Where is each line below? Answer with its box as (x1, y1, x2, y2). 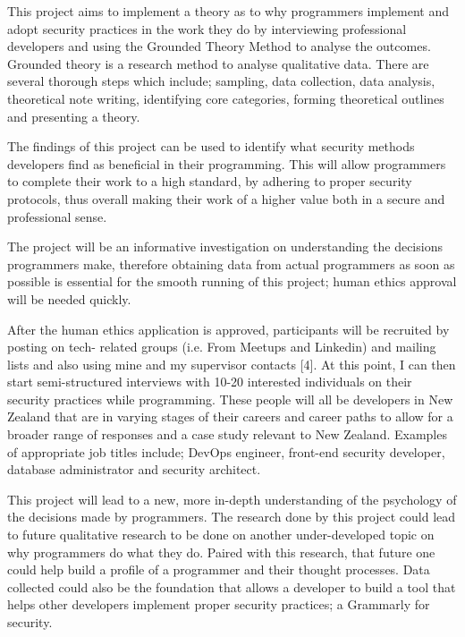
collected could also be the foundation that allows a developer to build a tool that (7, 577, 456, 596)
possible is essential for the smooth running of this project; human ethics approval (7, 272, 457, 291)
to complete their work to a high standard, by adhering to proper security (7, 172, 412, 191)
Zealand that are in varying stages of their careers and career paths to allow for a (7, 407, 453, 426)
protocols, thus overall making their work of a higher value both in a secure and (7, 189, 445, 208)
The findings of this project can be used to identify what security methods (7, 137, 415, 156)
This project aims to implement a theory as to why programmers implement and (7, 2, 449, 20)
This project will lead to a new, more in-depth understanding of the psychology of (7, 489, 457, 508)
